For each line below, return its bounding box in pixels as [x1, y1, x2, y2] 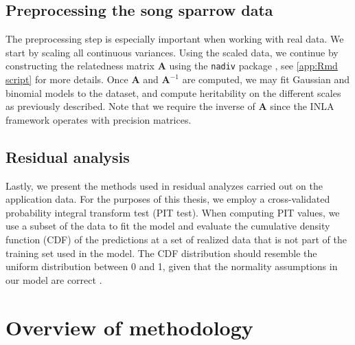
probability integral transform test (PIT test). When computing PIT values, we [5, 205, 340, 219]
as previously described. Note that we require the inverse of [5, 99, 255, 113]
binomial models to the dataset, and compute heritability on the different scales [5, 85, 341, 100]
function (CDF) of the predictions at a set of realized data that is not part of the [5, 232, 347, 246]
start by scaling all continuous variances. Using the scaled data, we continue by [5, 45, 339, 59]
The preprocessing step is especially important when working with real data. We [5, 32, 344, 46]
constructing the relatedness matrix [5, 58, 154, 73]
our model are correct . [5, 272, 102, 287]
